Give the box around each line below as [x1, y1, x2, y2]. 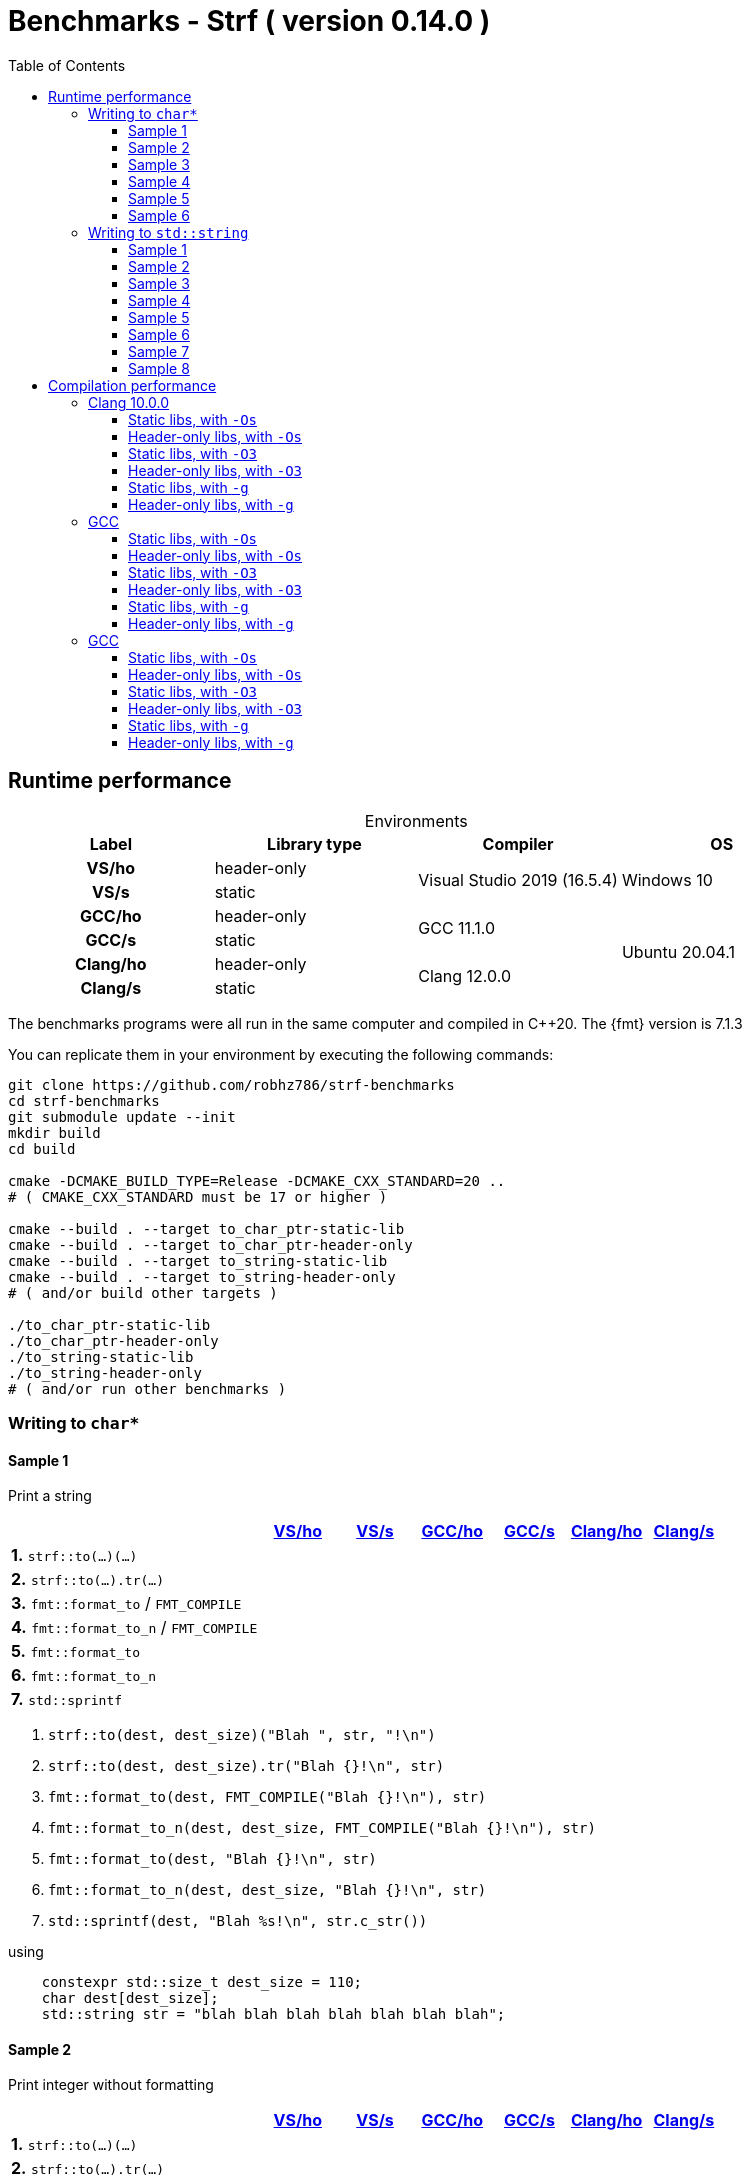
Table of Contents [8, 56, 126, 74]
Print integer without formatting [8, 2076, 214, 2094]
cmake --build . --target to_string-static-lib [8, 1252, 388, 1269]
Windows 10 [621, 869, 713, 890]
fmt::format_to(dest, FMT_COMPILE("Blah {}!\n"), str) [48, 1789, 487, 1806]
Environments [364, 810, 468, 831]
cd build [8, 1140, 76, 1157]
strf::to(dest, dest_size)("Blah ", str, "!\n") [48, 1727, 436, 1744]
